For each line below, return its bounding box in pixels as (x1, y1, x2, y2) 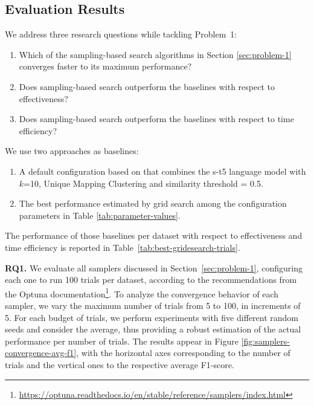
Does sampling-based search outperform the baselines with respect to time (19, 112, 294, 125)
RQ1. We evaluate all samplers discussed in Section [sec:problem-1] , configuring (5, 261, 303, 274)
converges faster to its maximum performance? (19, 60, 192, 73)
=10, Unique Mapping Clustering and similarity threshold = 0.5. (24, 177, 263, 189)
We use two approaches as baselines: (5, 144, 139, 157)
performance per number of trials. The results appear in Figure (5, 334, 239, 347)
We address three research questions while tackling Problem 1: (5, 28, 237, 40)
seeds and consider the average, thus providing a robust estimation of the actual (5, 323, 301, 335)
